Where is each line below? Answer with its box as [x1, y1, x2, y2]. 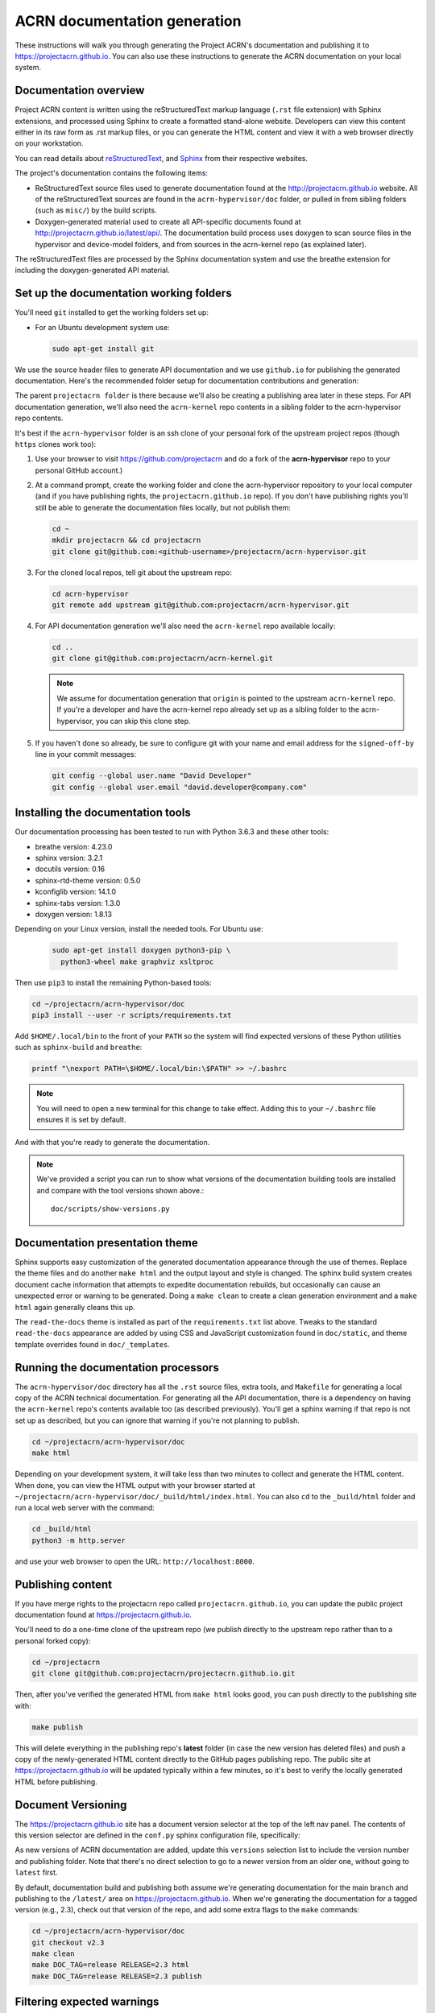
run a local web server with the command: [14, 1503, 155, 1513]
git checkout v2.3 [31, 1937, 105, 1947]
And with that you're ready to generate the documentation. [14, 1137, 210, 1147]
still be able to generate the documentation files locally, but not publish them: [35, 502, 292, 512]
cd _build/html [31, 1524, 92, 1534]
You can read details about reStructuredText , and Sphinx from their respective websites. [14, 153, 309, 163]
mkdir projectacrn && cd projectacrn [52, 535, 201, 545]
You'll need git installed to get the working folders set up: [14, 308, 209, 317]
